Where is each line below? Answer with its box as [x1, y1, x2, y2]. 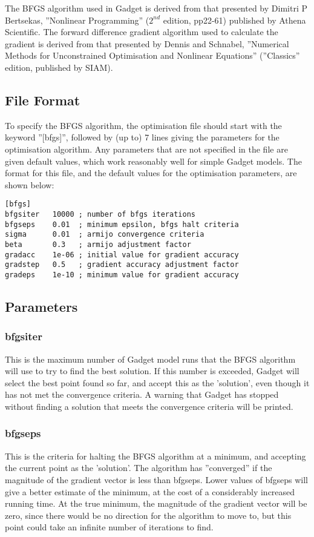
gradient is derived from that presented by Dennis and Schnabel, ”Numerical [5, 37, 289, 50]
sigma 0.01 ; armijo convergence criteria [5, 230, 204, 239]
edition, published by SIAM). [5, 61, 113, 73]
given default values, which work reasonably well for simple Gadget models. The [5, 154, 302, 167]
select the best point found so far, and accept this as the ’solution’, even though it [5, 376, 310, 389]
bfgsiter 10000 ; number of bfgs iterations [5, 209, 195, 219]
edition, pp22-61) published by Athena [163, 13, 306, 26]
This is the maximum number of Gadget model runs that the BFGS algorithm [5, 352, 296, 365]
